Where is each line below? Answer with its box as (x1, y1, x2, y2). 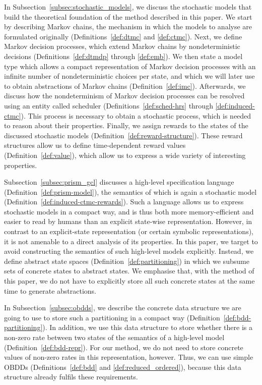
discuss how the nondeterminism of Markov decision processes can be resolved (4, 90, 245, 101)
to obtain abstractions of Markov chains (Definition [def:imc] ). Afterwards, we (4, 80, 246, 91)
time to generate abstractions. (4, 285, 96, 296)
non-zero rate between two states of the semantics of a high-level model (4, 332, 225, 342)
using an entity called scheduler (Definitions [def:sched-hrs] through (4, 100, 213, 111)
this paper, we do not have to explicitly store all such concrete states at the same (4, 276, 255, 286)
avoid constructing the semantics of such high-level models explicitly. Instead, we (4, 246, 254, 256)
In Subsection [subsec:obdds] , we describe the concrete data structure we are (4, 302, 241, 313)
